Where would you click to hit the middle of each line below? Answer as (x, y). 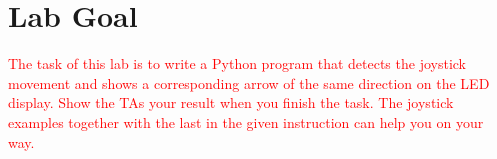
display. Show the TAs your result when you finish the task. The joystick (231, 102)
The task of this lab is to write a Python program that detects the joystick (237, 63)
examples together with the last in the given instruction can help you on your (246, 121)
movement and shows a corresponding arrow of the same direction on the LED (249, 82)
